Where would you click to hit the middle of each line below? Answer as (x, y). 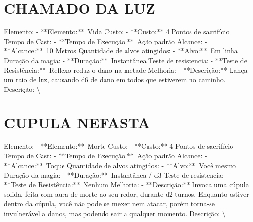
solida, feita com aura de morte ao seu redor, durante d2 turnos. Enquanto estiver (126, 194)
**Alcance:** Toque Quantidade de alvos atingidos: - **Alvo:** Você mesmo (120, 165)
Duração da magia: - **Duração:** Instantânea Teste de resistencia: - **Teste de (126, 60)
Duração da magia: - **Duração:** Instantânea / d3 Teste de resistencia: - (116, 175)
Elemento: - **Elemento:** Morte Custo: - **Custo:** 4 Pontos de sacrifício (119, 146)
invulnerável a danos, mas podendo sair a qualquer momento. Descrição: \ (115, 213)
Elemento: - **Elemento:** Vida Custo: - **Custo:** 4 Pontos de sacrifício (117, 32)
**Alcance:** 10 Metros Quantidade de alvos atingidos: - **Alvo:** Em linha (121, 51)
